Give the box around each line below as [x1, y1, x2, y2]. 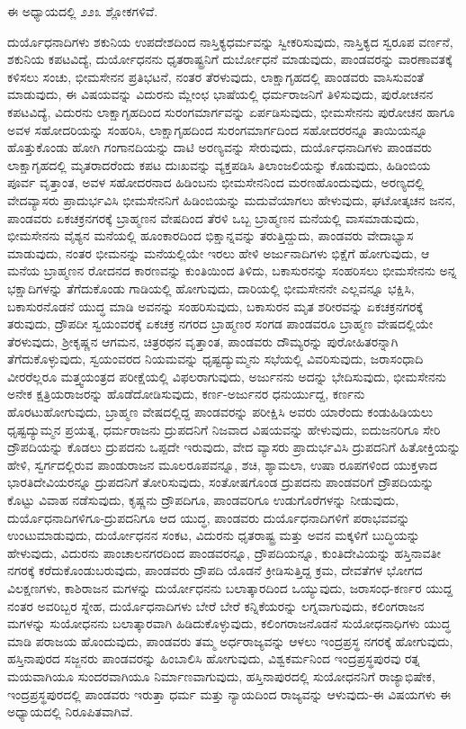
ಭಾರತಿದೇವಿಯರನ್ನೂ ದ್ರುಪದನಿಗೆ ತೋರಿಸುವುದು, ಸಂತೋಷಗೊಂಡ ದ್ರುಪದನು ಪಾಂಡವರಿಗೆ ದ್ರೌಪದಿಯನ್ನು [7, 472, 435, 491]
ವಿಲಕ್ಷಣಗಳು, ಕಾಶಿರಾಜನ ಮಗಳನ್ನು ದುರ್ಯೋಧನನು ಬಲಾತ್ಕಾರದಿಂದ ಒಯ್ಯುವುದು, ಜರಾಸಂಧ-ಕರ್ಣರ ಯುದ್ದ [7, 579, 453, 597]
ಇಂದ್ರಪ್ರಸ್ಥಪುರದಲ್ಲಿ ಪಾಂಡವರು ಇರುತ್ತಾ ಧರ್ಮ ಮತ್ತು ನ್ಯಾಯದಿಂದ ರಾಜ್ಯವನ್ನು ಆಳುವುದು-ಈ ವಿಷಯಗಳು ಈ [7, 684, 452, 703]
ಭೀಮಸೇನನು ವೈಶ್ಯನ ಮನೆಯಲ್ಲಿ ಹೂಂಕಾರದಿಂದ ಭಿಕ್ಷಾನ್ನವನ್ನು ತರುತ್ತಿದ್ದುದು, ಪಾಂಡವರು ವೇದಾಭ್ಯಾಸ [7, 226, 414, 245]
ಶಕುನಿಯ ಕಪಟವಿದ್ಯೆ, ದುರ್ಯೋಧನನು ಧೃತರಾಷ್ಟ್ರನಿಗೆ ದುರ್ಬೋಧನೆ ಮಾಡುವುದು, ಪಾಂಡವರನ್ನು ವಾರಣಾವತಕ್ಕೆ [7, 49, 453, 68]
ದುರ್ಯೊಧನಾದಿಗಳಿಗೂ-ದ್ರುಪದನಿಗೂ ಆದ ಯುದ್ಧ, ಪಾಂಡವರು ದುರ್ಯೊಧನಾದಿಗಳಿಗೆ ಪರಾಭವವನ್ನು [7, 508, 410, 526]
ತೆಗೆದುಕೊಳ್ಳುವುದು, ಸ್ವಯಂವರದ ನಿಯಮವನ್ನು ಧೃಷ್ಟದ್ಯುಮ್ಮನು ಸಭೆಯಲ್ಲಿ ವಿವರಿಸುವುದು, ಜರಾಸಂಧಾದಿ [7, 349, 424, 368]
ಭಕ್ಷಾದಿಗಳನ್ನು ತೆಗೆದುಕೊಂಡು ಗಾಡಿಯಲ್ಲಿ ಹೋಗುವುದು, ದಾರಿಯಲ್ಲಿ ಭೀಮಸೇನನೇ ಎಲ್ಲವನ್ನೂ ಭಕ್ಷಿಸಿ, [7, 278, 415, 297]
